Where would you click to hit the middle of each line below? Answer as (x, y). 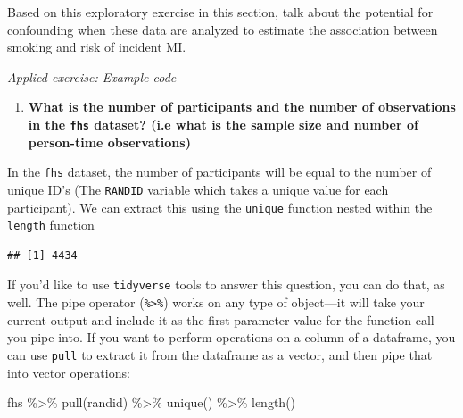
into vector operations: (69, 372)
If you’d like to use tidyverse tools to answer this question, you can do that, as (226, 284)
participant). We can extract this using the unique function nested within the (220, 207)
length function (51, 225)
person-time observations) (109, 142)
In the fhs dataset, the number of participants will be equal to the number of (219, 172)
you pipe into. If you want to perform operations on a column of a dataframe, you (231, 337)
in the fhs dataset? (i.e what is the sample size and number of (223, 124)
